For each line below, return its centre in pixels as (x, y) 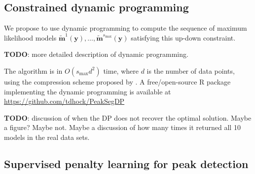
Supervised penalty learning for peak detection (126, 163)
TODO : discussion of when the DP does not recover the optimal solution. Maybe (128, 117)
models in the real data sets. (47, 137)
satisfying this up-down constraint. (183, 37)
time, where (121, 70)
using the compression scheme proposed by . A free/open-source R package (117, 81)
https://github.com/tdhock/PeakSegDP (64, 101)
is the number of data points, (191, 70)
